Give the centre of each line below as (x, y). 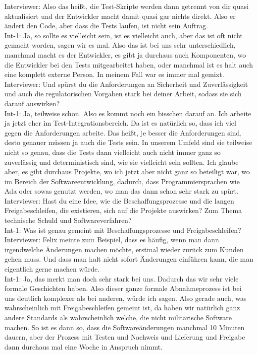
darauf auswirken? (32, 103)
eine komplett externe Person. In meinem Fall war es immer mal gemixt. (114, 74)
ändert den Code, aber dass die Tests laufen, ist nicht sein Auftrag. (106, 26)
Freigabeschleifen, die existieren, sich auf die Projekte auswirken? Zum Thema (123, 210)
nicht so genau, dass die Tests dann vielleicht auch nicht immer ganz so (113, 152)
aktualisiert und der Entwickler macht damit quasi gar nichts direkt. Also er (120, 16)
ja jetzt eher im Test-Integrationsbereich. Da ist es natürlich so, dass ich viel (120, 123)
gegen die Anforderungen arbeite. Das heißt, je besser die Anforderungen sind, (123, 132)
